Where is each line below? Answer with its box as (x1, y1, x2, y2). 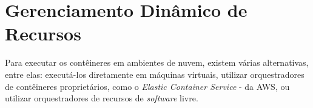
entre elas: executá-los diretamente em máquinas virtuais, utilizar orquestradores (5, 68, 305, 80)
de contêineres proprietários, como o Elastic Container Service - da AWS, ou (5, 80, 290, 92)
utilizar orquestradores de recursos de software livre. (5, 92, 198, 104)
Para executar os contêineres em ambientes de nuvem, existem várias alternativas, (5, 56, 309, 69)
